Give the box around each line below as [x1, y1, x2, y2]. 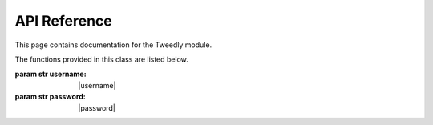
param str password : [14, 92, 86, 102]
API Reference [14, 12, 112, 30]
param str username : [14, 69, 87, 79]
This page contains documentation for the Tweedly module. [14, 40, 212, 50]
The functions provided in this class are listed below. [14, 54, 188, 64]
